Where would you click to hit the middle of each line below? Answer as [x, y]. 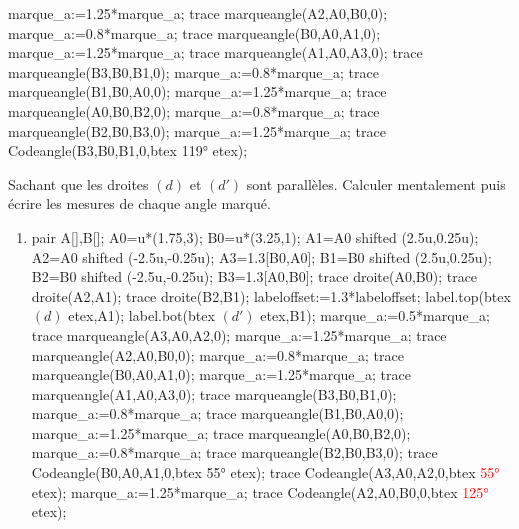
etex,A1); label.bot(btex [141, 315]
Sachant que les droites [78, 183]
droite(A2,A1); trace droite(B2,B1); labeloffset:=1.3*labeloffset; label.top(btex [271, 295]
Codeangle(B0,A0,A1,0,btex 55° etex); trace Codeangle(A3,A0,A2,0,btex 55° [265, 472]
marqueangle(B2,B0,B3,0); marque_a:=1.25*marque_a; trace [197, 130]
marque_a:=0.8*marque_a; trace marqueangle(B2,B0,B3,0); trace [234, 452]
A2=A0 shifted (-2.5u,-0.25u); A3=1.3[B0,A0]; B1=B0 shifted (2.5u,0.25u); [261, 256]
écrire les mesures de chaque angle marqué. [139, 203]
